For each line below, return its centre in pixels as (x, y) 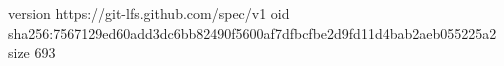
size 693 (32, 52)
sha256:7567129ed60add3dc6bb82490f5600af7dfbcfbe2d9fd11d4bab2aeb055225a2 (252, 32)
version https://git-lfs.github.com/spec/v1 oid (149, 13)
